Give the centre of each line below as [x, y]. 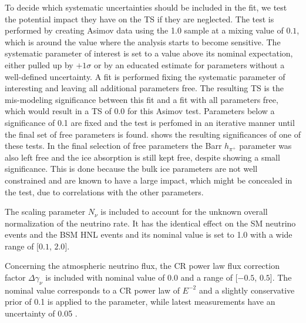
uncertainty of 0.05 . [41, 313]
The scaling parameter [45, 212]
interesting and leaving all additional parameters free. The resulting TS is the [144, 88]
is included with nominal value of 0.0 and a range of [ [142, 277]
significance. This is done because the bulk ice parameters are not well [131, 169]
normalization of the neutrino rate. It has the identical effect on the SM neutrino [150, 223]
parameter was [265, 146]
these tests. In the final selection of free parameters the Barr [113, 146]
